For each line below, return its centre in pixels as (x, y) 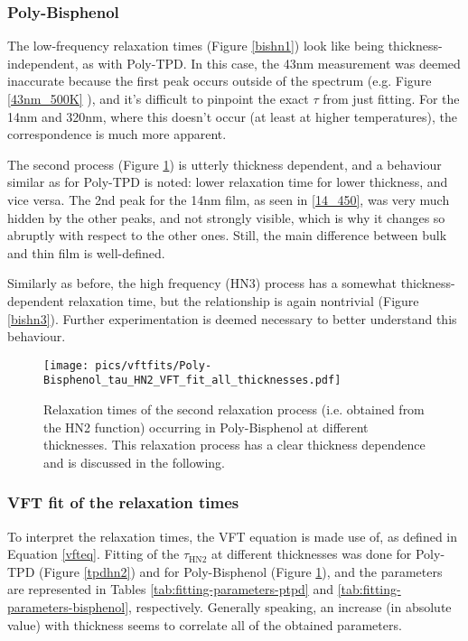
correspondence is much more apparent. (117, 134)
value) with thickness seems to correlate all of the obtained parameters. (205, 624)
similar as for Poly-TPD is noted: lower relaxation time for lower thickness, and (228, 182)
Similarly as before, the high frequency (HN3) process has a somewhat (202, 283)
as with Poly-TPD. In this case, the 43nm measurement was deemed (271, 63)
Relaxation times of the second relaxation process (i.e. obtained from (234, 409)
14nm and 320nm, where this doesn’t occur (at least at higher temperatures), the (232, 116)
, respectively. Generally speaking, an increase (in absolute (290, 607)
